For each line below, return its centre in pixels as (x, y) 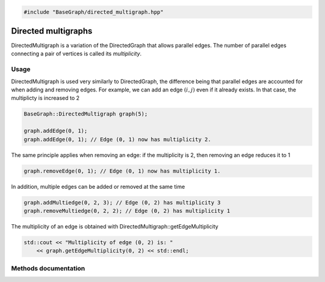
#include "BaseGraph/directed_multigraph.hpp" (94, 12)
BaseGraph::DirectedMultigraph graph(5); (86, 114)
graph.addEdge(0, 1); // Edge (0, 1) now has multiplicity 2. (117, 139)
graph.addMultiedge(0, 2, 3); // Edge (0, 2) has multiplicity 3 (122, 202)
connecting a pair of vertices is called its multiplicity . (76, 54)
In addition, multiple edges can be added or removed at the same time (98, 186)
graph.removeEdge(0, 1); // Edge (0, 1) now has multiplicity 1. (122, 171)
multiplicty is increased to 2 (45, 98)
